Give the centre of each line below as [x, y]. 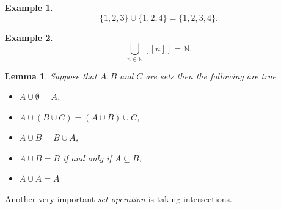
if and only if [87, 157]
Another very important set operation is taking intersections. [119, 199]
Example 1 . [29, 7]
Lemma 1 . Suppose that [51, 75]
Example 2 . [29, 37]
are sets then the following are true [211, 75]
